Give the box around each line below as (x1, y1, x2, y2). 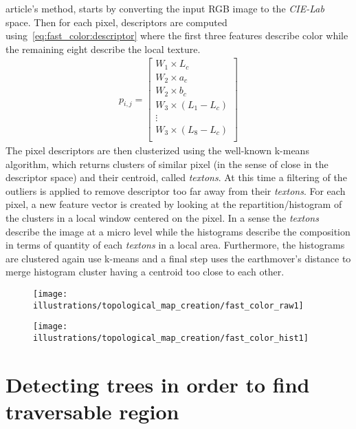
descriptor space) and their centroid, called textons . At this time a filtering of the (5, 170, 347, 185)
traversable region (5, 397, 179, 425)
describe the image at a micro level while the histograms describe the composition (5, 224, 351, 238)
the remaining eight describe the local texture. (5, 41, 201, 56)
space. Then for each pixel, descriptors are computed (5, 14, 227, 29)
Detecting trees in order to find (5, 370, 310, 398)
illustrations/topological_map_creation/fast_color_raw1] (33, 300, 304, 311)
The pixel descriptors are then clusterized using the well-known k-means (5, 143, 309, 157)
